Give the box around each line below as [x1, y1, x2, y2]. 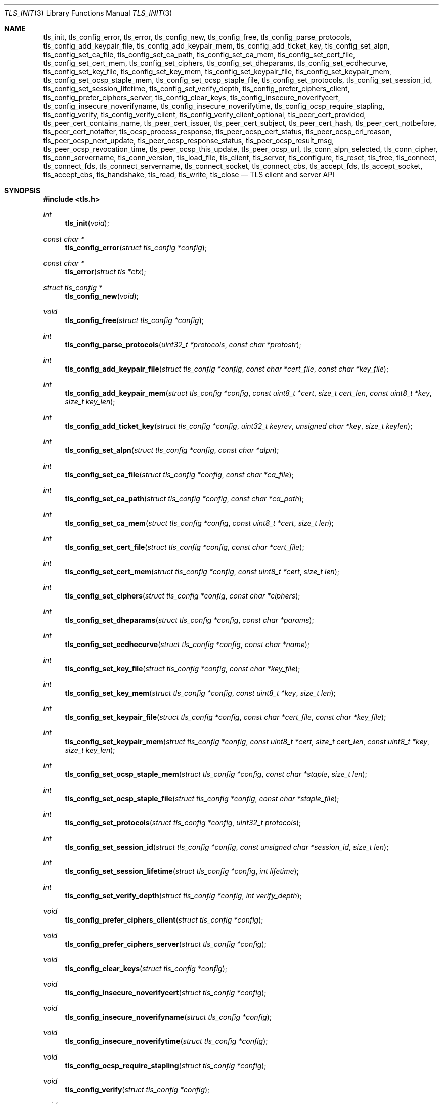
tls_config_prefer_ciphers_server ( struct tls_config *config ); [65, 940, 267, 948]
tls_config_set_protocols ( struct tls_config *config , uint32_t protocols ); [65, 818, 301, 827]
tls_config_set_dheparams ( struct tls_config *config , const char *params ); [65, 616, 314, 624]
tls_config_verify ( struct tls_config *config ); [65, 1085, 210, 1094]
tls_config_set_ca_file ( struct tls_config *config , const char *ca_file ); [65, 470, 294, 479]
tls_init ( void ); [65, 219, 109, 227]
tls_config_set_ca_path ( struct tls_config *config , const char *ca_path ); [65, 494, 304, 503]
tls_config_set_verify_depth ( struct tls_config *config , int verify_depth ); [65, 891, 302, 900]
